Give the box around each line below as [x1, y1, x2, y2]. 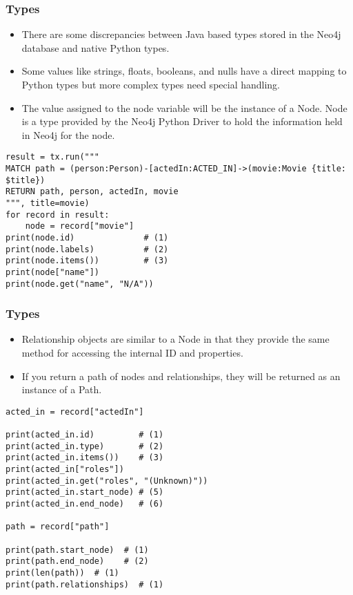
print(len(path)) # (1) [6, 568, 119, 578]
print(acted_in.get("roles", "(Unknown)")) [6, 475, 208, 486]
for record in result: [6, 209, 110, 220]
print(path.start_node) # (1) [6, 545, 149, 555]
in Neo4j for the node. [21, 127, 115, 142]
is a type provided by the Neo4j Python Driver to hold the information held [21, 114, 343, 129]
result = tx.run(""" [6, 152, 100, 162]
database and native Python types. [21, 40, 170, 55]
